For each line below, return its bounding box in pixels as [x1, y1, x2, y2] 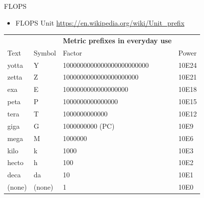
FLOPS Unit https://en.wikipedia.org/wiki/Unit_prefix [15, 17, 185, 28]
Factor [63, 47, 82, 57]
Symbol [33, 47, 56, 57]
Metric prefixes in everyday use [63, 35, 172, 45]
